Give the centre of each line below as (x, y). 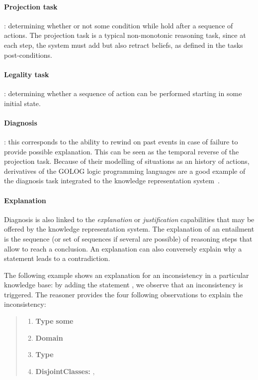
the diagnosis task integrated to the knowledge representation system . (112, 181)
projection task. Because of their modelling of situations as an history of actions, (127, 161)
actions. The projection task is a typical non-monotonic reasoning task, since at (125, 35)
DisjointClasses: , (65, 371)
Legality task (27, 74)
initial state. (22, 103)
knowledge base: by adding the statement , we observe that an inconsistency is (124, 285)
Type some (54, 321)
